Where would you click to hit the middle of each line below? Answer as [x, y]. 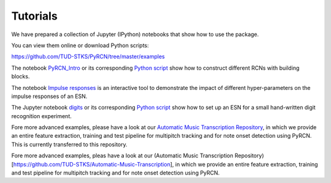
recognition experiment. [41, 116]
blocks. [21, 77]
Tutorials [34, 16]
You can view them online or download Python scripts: [80, 45]
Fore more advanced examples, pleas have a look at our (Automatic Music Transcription [122, 155]
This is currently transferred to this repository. [70, 144]
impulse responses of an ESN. [49, 96]
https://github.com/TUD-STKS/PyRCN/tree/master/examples [88, 57]
